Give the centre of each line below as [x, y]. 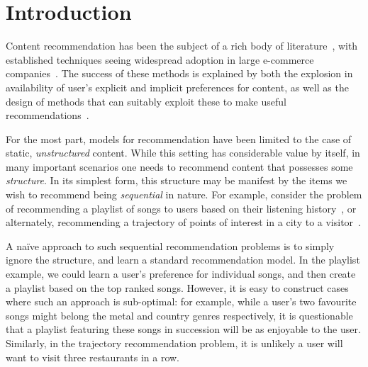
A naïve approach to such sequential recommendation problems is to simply [170, 245]
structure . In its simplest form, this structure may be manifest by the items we [177, 180]
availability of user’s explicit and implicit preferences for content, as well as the [177, 87]
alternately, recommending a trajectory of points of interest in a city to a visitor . [183, 222]
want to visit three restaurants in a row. [93, 357]
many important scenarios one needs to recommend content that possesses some [179, 166]
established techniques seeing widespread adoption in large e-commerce [160, 59]
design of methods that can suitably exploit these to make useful [146, 101]
